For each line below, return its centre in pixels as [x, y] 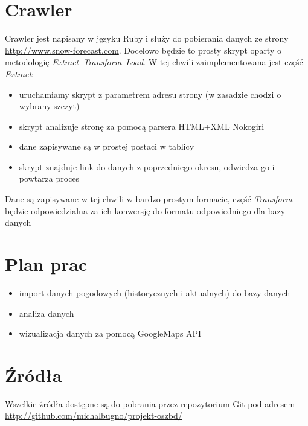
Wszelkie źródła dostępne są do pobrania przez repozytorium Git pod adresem [150, 403]
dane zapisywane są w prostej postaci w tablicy [107, 146]
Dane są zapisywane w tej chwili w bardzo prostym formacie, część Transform [149, 199]
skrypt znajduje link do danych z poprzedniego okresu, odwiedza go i [147, 166]
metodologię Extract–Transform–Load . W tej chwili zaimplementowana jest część [154, 62]
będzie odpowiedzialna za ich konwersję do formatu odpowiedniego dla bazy [145, 210]
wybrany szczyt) [49, 106]
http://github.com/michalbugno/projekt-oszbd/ [94, 415]
